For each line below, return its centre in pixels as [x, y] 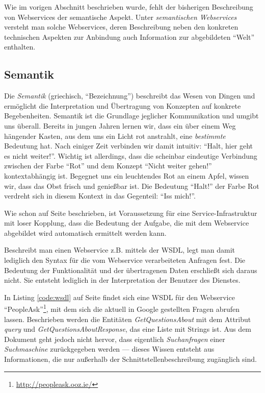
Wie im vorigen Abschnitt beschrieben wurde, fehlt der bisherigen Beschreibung [129, 7]
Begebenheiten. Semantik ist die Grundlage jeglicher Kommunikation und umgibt [131, 116]
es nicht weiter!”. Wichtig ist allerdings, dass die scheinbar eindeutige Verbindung [131, 155]
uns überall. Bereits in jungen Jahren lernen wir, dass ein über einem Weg [120, 125]
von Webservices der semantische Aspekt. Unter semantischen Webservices [121, 17]
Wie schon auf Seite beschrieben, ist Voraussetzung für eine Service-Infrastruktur [131, 213]
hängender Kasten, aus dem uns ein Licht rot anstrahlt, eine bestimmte [115, 136]
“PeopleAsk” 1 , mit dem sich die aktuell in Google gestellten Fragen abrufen [122, 308]
